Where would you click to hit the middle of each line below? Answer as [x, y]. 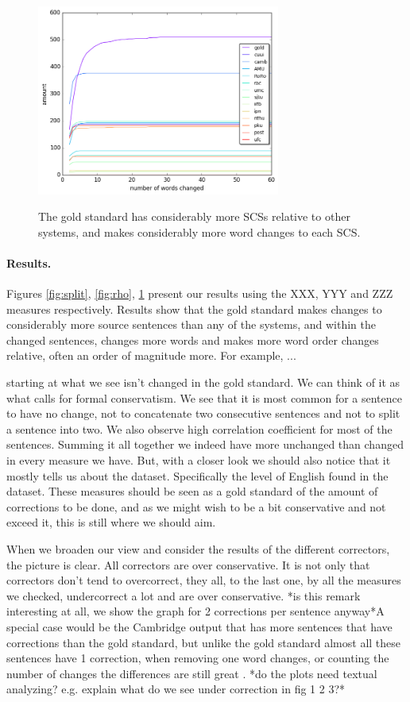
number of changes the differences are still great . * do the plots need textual [192, 673]
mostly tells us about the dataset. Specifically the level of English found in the [197, 475]
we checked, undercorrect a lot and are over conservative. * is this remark [184, 595]
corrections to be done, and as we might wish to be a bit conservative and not [196, 506]
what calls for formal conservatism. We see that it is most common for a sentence [204, 397]
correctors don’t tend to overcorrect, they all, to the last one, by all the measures [204, 580]
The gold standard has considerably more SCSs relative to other [194, 216]
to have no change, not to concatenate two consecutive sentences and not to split [203, 413]
